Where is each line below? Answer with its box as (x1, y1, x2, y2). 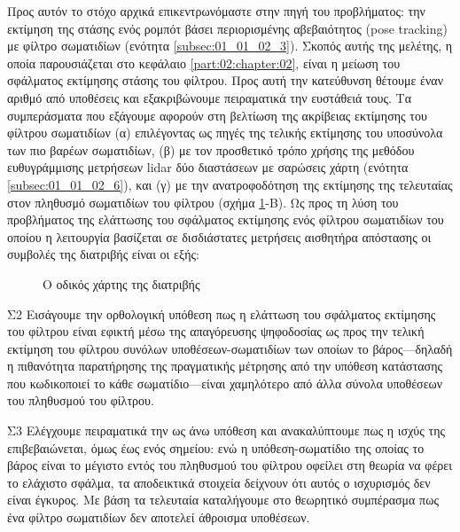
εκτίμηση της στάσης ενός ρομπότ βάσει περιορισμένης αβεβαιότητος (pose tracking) (7, 19, 448, 37)
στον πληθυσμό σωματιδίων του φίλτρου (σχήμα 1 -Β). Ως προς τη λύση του (7, 192, 399, 211)
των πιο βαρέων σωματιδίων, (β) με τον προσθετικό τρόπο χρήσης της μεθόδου (7, 140, 415, 159)
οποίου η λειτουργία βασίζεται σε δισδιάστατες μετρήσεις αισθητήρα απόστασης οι (7, 227, 432, 246)
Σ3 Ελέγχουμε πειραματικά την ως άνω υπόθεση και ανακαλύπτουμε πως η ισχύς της (7, 421, 445, 440)
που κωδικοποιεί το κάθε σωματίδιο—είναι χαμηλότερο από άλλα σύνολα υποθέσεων (7, 373, 443, 392)
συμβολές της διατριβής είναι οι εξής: (7, 245, 199, 263)
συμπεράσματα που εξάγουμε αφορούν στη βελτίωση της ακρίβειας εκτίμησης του (7, 106, 427, 124)
